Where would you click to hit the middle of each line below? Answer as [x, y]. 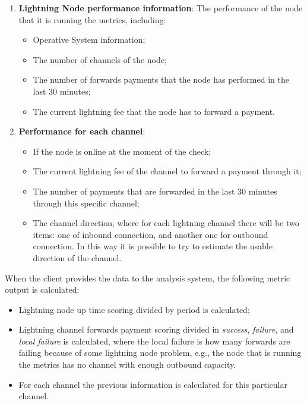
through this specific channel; [86, 203]
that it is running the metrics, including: [92, 19]
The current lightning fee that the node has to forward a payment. [154, 111]
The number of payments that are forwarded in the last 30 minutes [155, 191]
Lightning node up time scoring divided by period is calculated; [134, 309]
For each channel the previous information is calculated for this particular [153, 384]
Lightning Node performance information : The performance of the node [161, 8]
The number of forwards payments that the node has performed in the [161, 79]
